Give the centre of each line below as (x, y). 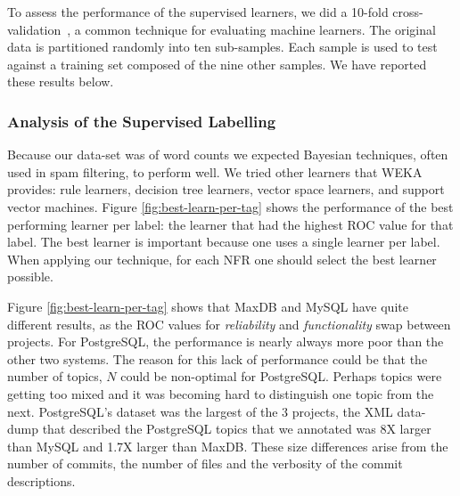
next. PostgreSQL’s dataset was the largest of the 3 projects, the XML (200, 411)
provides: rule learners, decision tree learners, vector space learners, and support (226, 189)
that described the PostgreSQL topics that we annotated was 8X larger (237, 429)
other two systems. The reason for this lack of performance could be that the (218, 358)
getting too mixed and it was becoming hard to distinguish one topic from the (221, 393)
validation (34, 29)
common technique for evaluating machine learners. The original (260, 29)
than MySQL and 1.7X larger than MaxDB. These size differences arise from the (228, 446)
